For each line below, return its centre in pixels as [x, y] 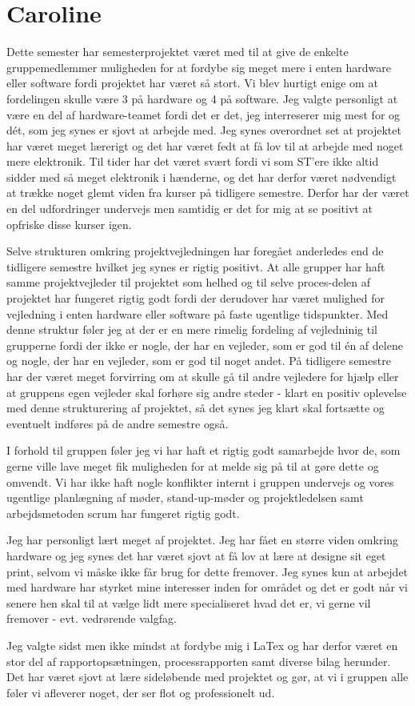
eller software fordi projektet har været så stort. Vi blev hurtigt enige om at [192, 83]
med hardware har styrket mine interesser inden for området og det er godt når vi [207, 587]
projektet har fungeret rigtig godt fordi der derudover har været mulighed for [196, 298]
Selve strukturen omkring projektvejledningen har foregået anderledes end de [195, 251]
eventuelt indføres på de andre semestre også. [118, 423]
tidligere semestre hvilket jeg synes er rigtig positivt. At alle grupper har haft [196, 266]
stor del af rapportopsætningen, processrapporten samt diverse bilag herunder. [199, 661]
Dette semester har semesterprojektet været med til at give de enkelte [178, 52]
